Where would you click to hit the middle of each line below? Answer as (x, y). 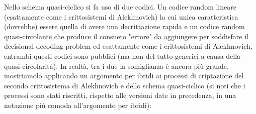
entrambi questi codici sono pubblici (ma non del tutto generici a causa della (122, 55)
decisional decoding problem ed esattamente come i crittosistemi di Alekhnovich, (128, 46)
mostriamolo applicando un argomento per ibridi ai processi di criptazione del (124, 76)
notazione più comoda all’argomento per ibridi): (78, 105)
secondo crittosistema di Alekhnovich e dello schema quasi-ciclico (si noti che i (125, 85)
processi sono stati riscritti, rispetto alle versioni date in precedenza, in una (120, 95)
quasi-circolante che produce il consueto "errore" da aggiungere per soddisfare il (126, 36)
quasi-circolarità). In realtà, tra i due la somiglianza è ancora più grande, (116, 66)
